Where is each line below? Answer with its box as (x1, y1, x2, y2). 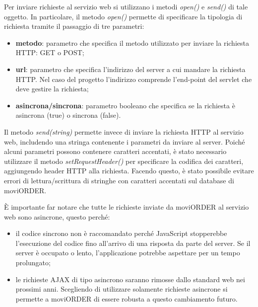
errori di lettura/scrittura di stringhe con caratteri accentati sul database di (4, 175, 234, 185)
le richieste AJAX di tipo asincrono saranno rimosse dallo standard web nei (15, 274, 245, 284)
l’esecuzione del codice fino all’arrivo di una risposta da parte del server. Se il (15, 237, 251, 248)
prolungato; (15, 257, 51, 268)
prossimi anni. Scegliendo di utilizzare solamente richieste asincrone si (15, 284, 228, 294)
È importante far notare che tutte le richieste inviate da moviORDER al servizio (4, 202, 249, 212)
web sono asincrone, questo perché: (4, 211, 110, 222)
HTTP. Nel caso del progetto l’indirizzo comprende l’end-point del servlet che (15, 74, 252, 84)
